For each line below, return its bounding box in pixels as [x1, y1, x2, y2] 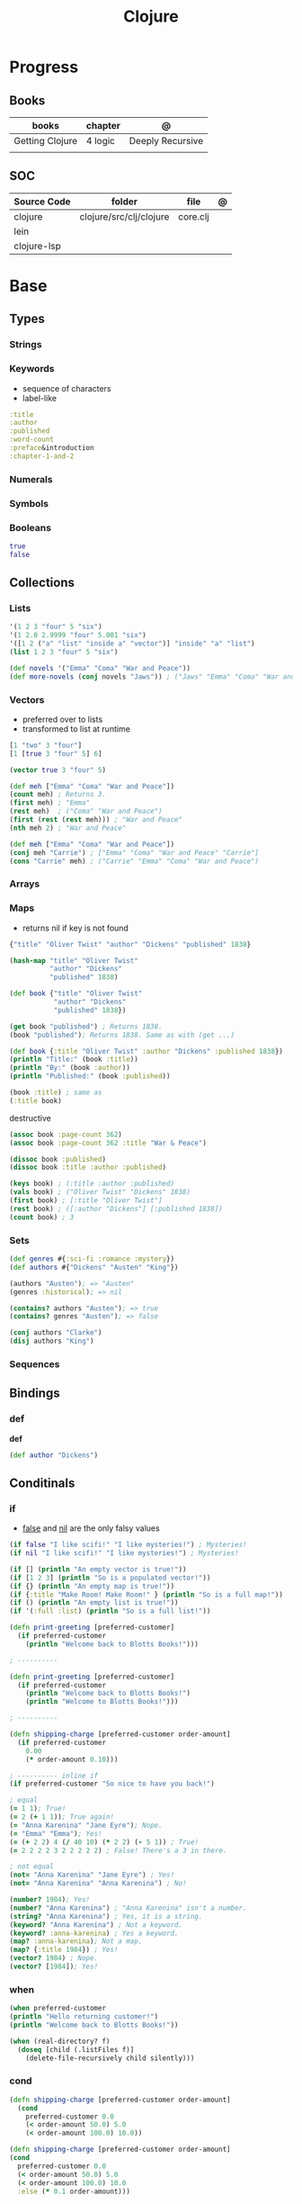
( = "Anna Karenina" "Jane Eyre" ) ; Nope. [9, 1821, 164, 1830]
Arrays [9, 877, 40, 890]
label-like [22, 392, 57, 403]
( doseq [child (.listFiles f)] [17, 2045, 135, 2054]
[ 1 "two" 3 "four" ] [9, 741, 83, 750]
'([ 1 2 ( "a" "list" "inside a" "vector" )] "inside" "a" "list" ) [9, 639, 255, 649]
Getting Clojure [13, 135, 78, 147]
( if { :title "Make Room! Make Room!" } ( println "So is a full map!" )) [9, 1590, 283, 1599]
